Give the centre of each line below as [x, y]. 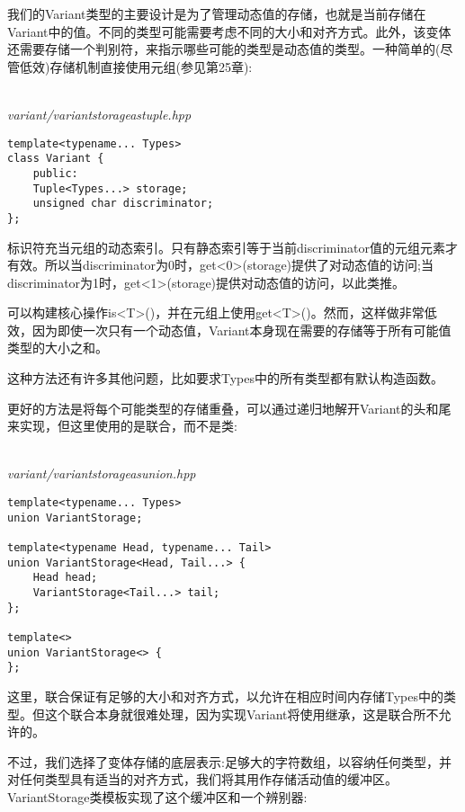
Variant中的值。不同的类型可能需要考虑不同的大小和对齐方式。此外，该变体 [229, 31]
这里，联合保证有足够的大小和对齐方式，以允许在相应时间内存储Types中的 [226, 696]
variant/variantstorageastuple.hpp [99, 114]
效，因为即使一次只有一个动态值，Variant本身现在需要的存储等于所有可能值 [229, 330]
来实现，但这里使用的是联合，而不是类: [122, 426]
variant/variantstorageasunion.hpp [102, 473]
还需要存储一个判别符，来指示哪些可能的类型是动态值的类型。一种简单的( [224, 49]
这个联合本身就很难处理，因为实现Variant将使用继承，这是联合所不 [241, 714]
